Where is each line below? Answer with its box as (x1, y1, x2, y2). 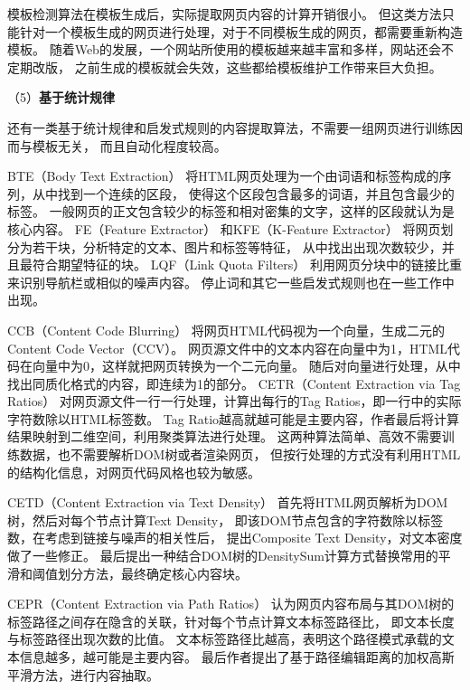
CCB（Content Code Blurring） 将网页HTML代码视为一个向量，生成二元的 (7, 320, 446, 339)
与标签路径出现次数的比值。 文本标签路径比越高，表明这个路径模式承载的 (7, 629, 442, 648)
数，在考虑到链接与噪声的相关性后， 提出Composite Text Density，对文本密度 (7, 528, 463, 547)
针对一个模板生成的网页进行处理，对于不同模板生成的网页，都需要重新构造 (19, 22, 463, 41)
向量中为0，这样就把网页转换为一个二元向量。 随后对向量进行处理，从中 (32, 356, 461, 375)
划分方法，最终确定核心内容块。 (57, 563, 248, 582)
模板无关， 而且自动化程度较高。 (32, 136, 227, 155)
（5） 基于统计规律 (7, 88, 115, 107)
